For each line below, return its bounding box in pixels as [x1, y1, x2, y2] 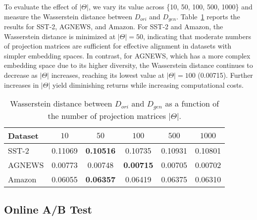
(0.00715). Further [198, 70, 253, 80]
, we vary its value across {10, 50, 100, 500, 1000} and [88, 1, 253, 11]
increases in [4, 79, 39, 90]
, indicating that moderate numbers [143, 31, 251, 41]
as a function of [165, 98, 219, 110]
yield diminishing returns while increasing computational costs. [52, 79, 244, 90]
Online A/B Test [4, 201, 92, 217]
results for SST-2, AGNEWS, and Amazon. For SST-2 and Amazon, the [4, 21, 223, 32]
